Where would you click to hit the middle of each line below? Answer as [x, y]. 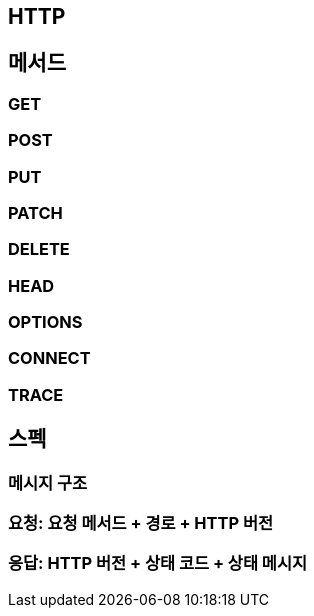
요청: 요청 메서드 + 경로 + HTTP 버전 [141, 523]
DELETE [39, 249]
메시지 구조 [48, 482]
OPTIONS [45, 322]
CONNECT [49, 358]
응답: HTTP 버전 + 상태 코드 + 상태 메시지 [157, 563]
